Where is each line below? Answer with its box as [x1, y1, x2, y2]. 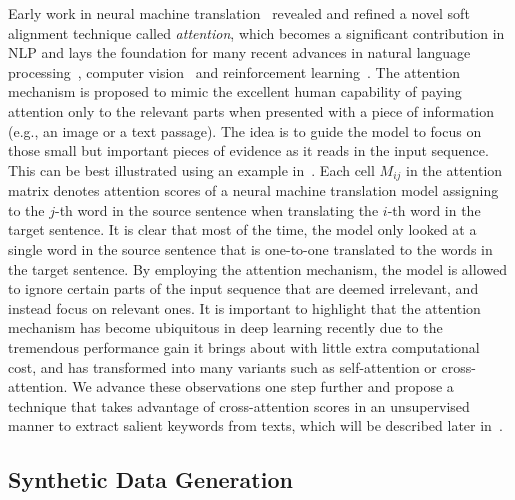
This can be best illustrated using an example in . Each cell [8, 159, 375, 180]
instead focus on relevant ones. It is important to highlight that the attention [8, 297, 481, 318]
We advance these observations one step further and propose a [72, 376, 454, 397]
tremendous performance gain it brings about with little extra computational [8, 336, 480, 357]
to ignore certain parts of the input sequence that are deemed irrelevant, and [8, 278, 479, 299]
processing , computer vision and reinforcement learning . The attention [8, 61, 460, 82]
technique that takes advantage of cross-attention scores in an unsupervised [8, 395, 470, 416]
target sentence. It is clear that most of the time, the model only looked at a [8, 219, 477, 240]
